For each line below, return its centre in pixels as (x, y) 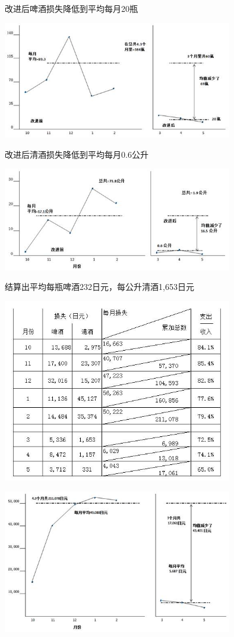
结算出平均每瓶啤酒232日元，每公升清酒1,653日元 (99, 287)
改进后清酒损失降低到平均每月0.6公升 (77, 154)
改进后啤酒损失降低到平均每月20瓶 (71, 8)
